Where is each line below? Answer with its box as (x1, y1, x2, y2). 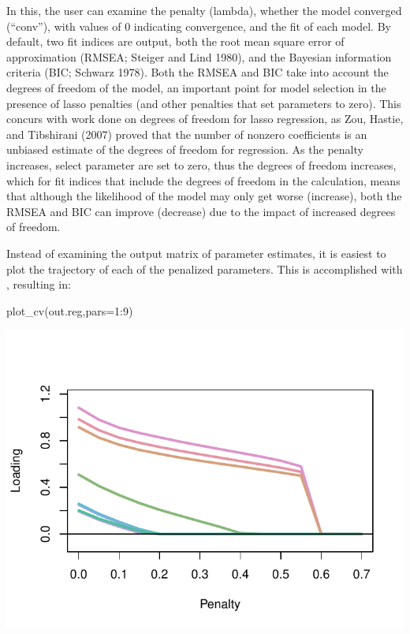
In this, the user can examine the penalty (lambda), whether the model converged (6, 2, 402, 18)
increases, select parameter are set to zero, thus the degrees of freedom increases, (6, 156, 397, 173)
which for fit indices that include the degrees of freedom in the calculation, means (6, 172, 401, 188)
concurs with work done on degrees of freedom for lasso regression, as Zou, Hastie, (6, 110, 404, 127)
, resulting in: (6, 276, 71, 293)
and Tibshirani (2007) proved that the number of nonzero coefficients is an (6, 125, 367, 142)
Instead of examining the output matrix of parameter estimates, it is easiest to (6, 244, 386, 261)
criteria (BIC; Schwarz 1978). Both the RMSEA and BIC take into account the (6, 64, 389, 80)
